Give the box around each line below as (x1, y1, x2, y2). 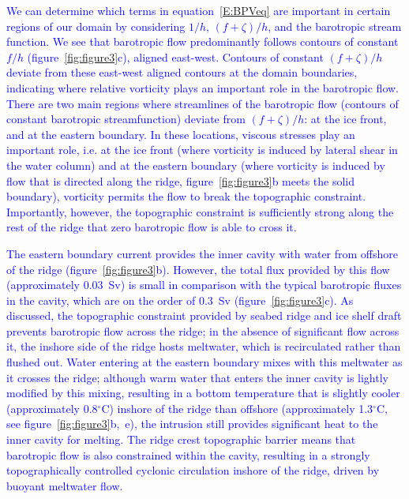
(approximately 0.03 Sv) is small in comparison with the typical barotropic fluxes (6, 276, 402, 293)
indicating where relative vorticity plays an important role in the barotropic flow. (6, 79, 399, 96)
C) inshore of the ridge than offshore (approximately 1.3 (101, 400, 373, 416)
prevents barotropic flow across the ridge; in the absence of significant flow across (6, 322, 400, 339)
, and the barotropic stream (268, 17, 402, 34)
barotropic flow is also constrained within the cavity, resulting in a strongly (6, 446, 370, 463)
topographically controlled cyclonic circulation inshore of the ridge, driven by (6, 462, 380, 478)
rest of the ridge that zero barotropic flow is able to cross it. (6, 219, 297, 235)
